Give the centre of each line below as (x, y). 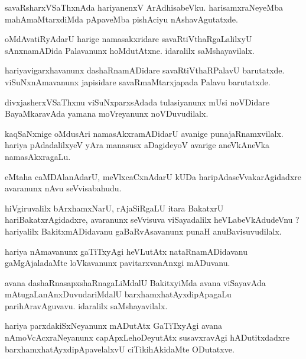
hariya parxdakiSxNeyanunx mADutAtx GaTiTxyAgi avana (113, 326)
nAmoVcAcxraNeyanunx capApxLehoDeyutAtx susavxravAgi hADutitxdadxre (147, 337)
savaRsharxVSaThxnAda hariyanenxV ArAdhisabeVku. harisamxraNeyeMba (144, 7)
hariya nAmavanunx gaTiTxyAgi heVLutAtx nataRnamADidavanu (126, 251)
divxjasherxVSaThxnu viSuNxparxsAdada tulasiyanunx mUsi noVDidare (137, 102)
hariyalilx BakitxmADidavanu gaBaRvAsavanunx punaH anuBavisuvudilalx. (143, 231)
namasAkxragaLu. (38, 156)
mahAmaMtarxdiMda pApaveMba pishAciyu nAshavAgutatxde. (121, 19)
